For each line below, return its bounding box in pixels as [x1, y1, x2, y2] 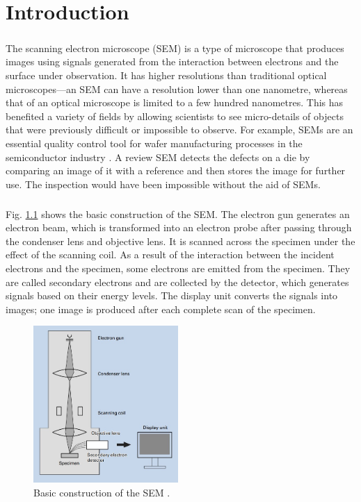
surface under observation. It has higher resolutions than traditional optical [6, 67, 327, 82]
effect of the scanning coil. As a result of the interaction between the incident [6, 247, 335, 262]
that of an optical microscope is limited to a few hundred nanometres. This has [6, 95, 344, 110]
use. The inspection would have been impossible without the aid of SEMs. [6, 176, 321, 191]
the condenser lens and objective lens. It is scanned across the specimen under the [6, 233, 355, 248]
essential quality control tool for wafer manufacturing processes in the [6, 135, 303, 150]
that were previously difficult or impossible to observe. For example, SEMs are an [6, 122, 353, 137]
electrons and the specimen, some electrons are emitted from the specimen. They [6, 261, 351, 276]
